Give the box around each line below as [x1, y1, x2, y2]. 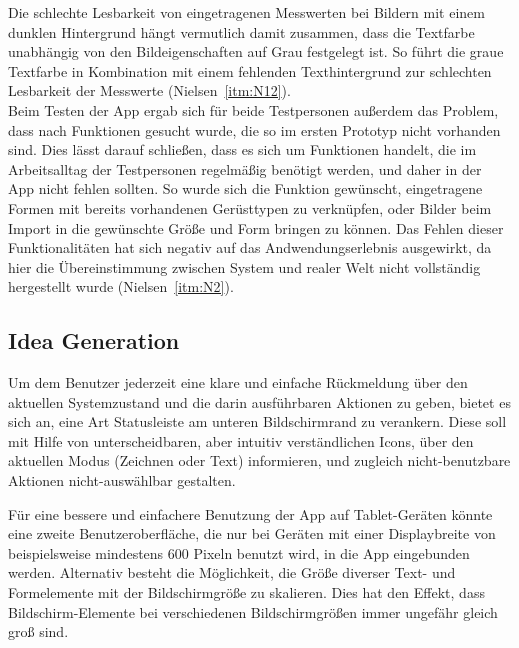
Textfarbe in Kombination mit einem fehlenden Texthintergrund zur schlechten [8, 60, 492, 81]
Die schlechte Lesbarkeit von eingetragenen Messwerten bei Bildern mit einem [8, 2, 485, 22]
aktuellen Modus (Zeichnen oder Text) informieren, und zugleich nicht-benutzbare [8, 450, 511, 471]
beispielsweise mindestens [8, 542, 164, 563]
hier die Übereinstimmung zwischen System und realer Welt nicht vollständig [8, 256, 481, 277]
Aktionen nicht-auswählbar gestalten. [8, 470, 236, 491]
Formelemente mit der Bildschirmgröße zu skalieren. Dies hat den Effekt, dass [8, 582, 485, 603]
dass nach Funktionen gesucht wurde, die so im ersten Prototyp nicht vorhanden [8, 119, 501, 140]
